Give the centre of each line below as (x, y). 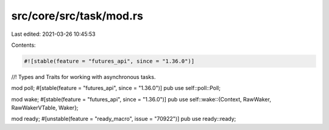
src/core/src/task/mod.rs (77, 16)
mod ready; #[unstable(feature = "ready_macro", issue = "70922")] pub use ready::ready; (124, 119)
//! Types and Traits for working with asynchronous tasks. (83, 77)
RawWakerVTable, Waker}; (45, 108)
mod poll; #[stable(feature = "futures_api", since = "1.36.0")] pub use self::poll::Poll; (116, 88)
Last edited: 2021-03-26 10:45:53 (53, 34)
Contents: (23, 45)
